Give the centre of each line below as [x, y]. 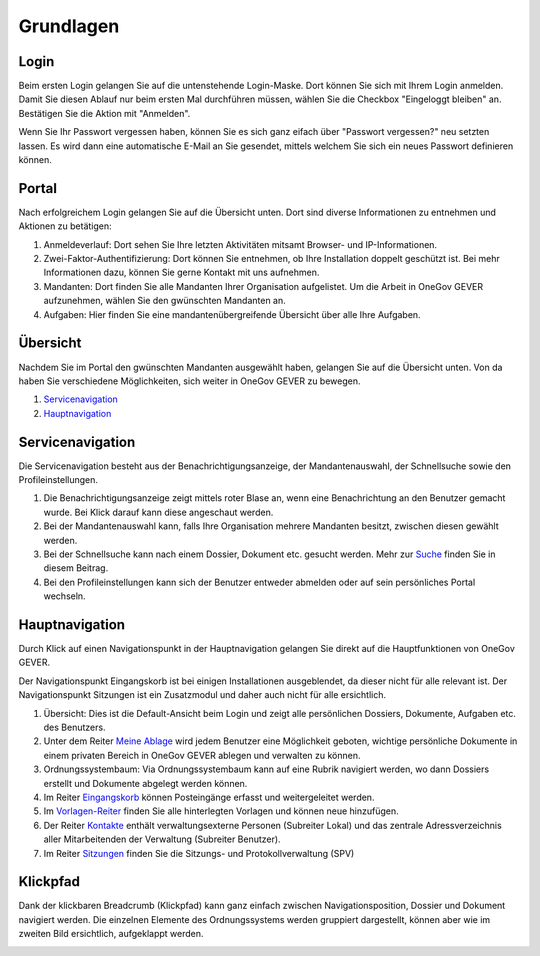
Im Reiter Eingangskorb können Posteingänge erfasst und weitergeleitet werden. [209, 797]
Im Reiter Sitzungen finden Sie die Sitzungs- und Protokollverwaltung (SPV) [199, 853]
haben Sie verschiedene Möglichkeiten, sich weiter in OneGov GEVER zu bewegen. [189, 381]
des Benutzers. [74, 727]
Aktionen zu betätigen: [65, 226]
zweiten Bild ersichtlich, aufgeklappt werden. [111, 934]
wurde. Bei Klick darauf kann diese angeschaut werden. [158, 512]
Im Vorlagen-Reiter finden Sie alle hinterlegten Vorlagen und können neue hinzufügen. [221, 811]
